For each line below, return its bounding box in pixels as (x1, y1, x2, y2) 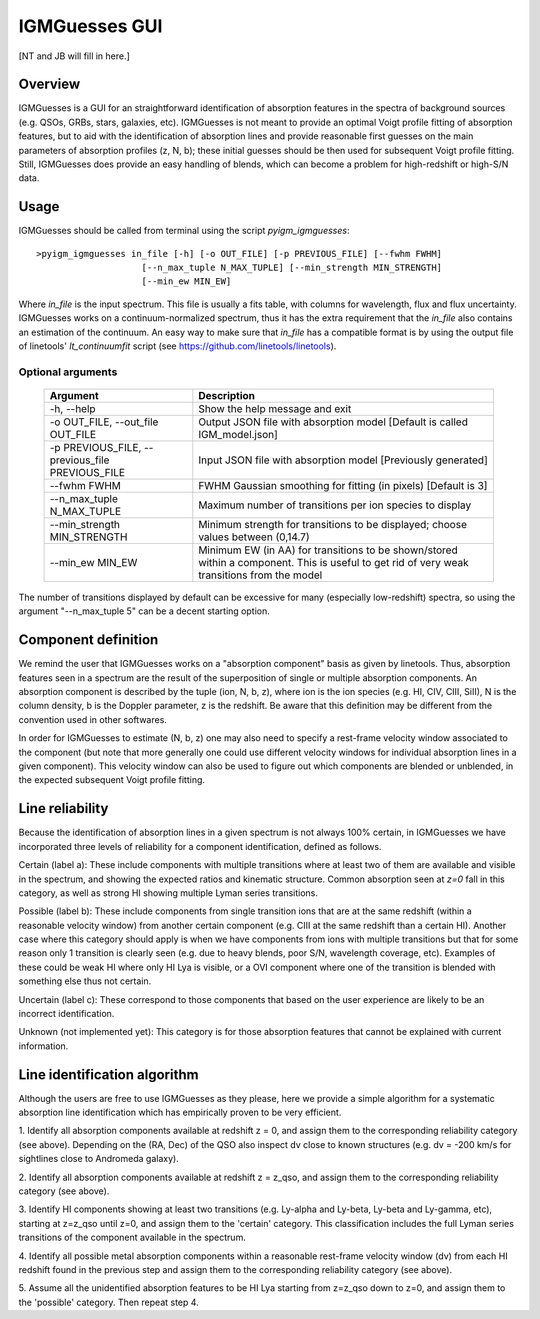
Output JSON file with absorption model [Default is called (198, 415, 469, 429)
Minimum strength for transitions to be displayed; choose (198, 518, 467, 531)
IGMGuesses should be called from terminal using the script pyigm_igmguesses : (18, 225, 350, 237)
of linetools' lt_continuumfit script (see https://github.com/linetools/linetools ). (18, 340, 337, 352)
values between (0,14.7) (198, 530, 310, 544)
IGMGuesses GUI (18, 15, 163, 37)
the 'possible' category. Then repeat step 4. (18, 1296, 199, 1308)
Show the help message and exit (198, 402, 352, 415)
